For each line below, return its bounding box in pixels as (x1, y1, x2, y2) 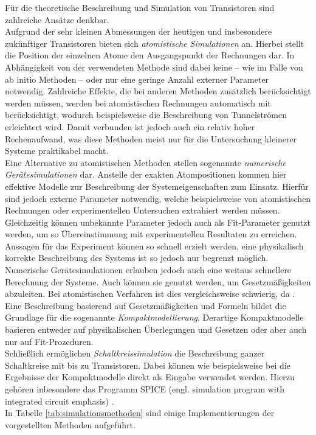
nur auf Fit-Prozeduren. (5, 335, 94, 347)
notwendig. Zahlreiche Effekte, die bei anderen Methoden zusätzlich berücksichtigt (5, 85, 311, 97)
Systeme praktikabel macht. (5, 144, 109, 157)
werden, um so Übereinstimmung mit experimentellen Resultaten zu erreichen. (5, 228, 297, 240)
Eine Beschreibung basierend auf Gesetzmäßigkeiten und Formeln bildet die (5, 299, 286, 311)
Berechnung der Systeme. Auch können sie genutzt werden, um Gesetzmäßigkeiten (5, 275, 311, 288)
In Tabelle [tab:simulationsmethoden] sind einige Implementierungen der (5, 406, 275, 419)
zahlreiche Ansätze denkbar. (5, 13, 109, 26)
